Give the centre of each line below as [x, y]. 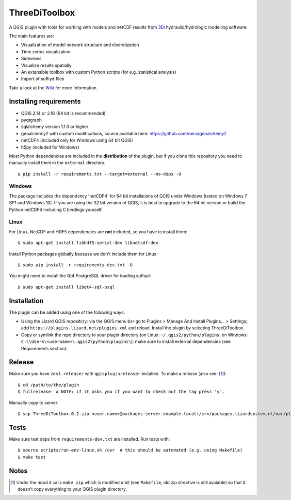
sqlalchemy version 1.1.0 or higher [55, 127]
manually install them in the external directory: [57, 163]
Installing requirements [45, 102]
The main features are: [32, 36]
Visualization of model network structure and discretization [80, 45]
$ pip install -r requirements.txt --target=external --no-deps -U [99, 174]
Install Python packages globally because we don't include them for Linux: [83, 254]
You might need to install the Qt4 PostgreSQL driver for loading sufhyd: [80, 276]
